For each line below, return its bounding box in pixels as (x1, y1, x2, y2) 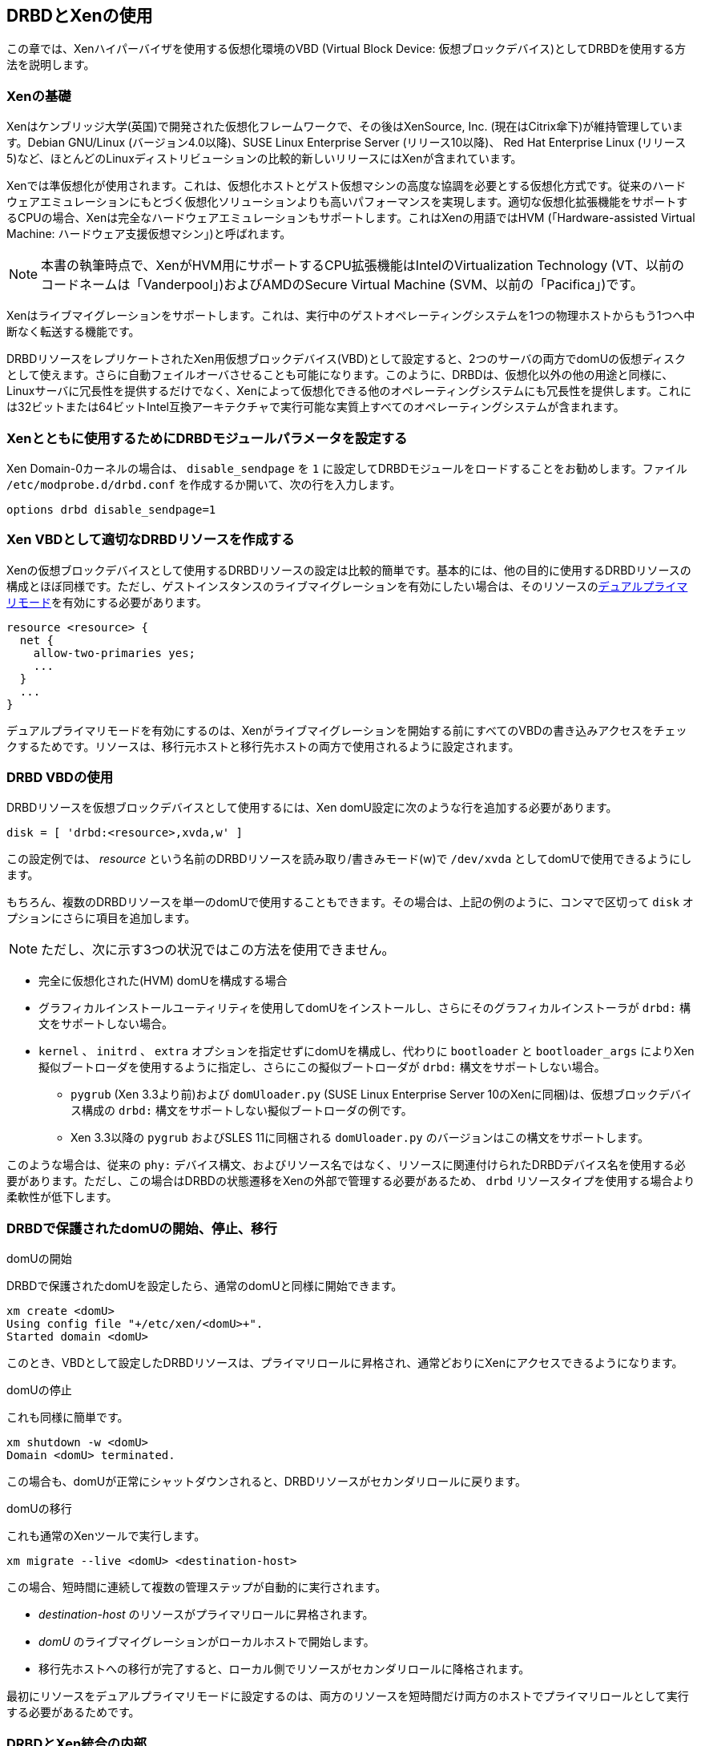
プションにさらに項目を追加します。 (6, 911, 196, 925)
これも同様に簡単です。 (6, 1410, 129, 1425)
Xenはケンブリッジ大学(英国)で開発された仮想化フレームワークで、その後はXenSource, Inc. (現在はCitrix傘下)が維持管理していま (6, 119, 683, 134)
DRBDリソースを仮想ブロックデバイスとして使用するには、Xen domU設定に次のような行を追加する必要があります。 (6, 800, 618, 815)
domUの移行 (6, 1502, 72, 1516)
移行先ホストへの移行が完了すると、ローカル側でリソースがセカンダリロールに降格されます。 (38, 1662, 530, 1676)
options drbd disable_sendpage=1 (6, 502, 216, 516)
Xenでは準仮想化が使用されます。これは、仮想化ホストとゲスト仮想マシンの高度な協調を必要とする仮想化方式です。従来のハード (6, 179, 687, 193)
